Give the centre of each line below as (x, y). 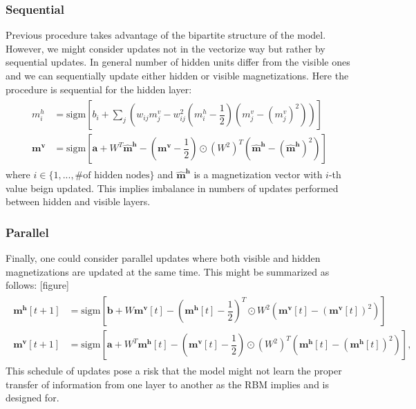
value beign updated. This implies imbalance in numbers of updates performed (172, 188)
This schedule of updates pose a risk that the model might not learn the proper (174, 371)
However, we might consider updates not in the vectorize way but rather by (166, 48)
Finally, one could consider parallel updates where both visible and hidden (163, 258)
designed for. (32, 398)
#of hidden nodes (112, 176)
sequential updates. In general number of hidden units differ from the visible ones (178, 62)
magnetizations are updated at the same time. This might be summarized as (168, 271)
